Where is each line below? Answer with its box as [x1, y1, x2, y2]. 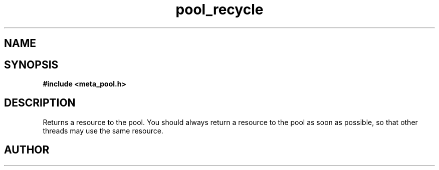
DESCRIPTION [4, 96, 76, 109]
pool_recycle [175, 1, 264, 18]
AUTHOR [4, 143, 50, 156]
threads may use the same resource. [43, 126, 163, 135]
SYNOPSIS [4, 58, 59, 71]
